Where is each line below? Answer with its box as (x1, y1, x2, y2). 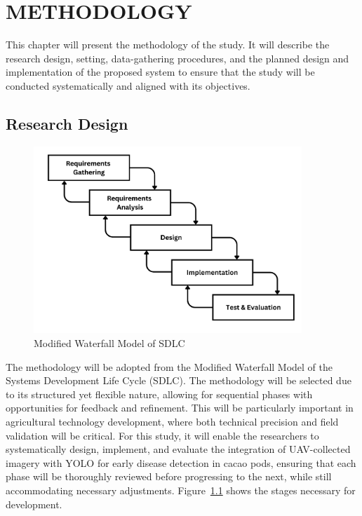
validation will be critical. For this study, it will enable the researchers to (6, 428, 319, 442)
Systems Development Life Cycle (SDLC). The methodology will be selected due (6, 373, 351, 388)
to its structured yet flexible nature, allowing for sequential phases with (6, 386, 313, 401)
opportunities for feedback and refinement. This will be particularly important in (6, 400, 354, 415)
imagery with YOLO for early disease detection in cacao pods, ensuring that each (6, 455, 356, 470)
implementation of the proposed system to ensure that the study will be (6, 64, 315, 79)
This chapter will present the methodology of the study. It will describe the (6, 37, 330, 52)
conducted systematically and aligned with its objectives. (6, 78, 250, 93)
